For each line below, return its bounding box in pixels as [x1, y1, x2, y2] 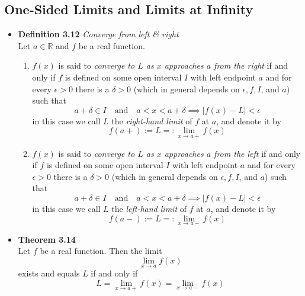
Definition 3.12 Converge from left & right [18, 28, 179, 40]
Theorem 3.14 [18, 233, 76, 245]
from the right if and [214, 59, 288, 72]
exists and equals [18, 267, 80, 279]
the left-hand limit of [111, 202, 187, 214]
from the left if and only [214, 147, 301, 159]
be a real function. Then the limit [40, 244, 162, 257]
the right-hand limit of [111, 114, 192, 127]
